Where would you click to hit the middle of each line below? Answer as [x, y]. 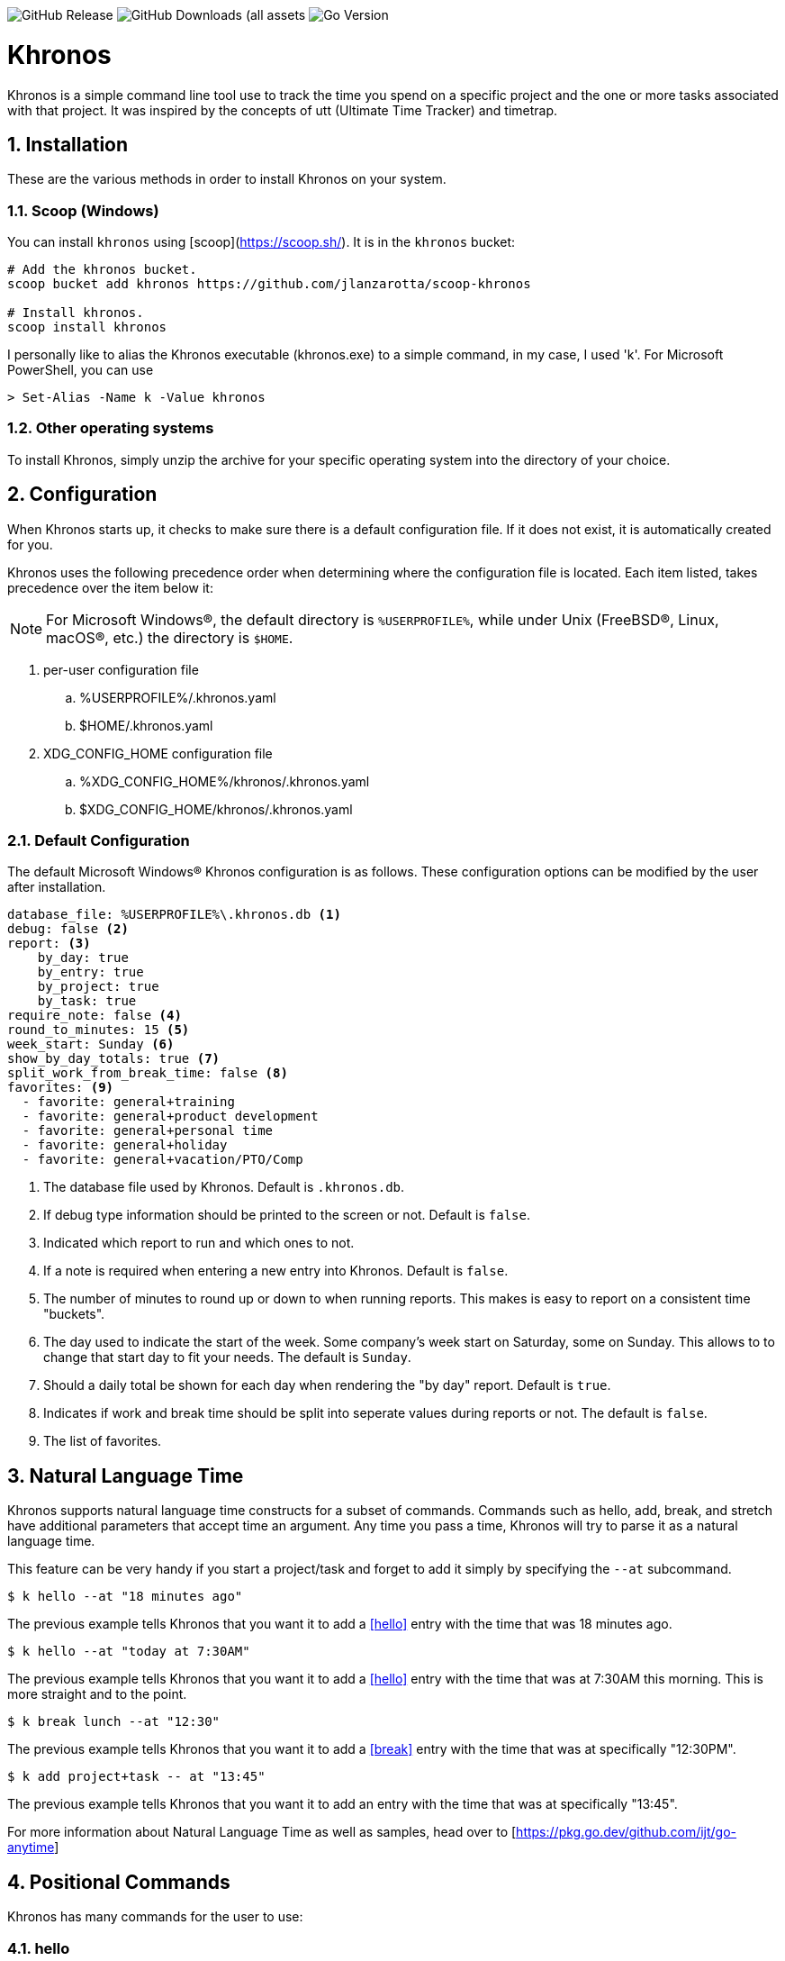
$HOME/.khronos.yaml [146, 725]
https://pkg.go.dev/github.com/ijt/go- [627, 1832]
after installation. [57, 887]
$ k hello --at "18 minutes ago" [125, 1597]
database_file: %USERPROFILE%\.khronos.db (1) [174, 915]
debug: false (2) [68, 929]
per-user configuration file [121, 669]
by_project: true [98, 987]
